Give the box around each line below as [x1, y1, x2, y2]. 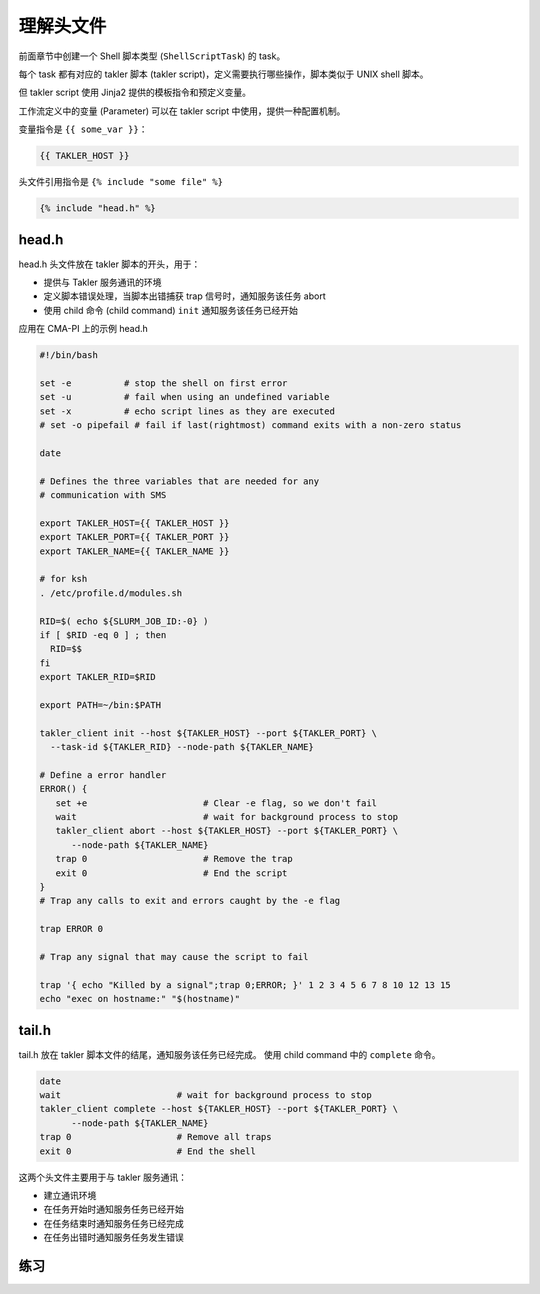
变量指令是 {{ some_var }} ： [18, 123, 148, 135]
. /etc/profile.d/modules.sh [39, 587, 183, 599]
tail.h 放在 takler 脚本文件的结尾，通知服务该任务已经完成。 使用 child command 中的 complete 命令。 [18, 1048, 441, 1060]
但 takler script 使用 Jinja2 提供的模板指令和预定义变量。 [18, 86, 252, 99]
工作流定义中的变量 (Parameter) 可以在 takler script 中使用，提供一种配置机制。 [18, 105, 346, 117]
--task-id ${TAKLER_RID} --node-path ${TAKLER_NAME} [50, 741, 314, 753]
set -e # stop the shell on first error [39, 377, 288, 389]
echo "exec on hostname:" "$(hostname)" [39, 993, 240, 1005]
